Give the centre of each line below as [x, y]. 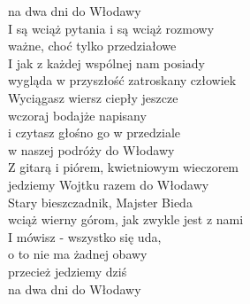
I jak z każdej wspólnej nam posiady [106, 62]
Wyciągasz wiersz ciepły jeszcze [93, 97]
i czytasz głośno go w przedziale [95, 133]
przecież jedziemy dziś [68, 271]
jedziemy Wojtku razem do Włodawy [109, 184]
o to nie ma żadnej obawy [78, 254]
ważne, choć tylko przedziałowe [92, 46]
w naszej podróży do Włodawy [91, 149]
